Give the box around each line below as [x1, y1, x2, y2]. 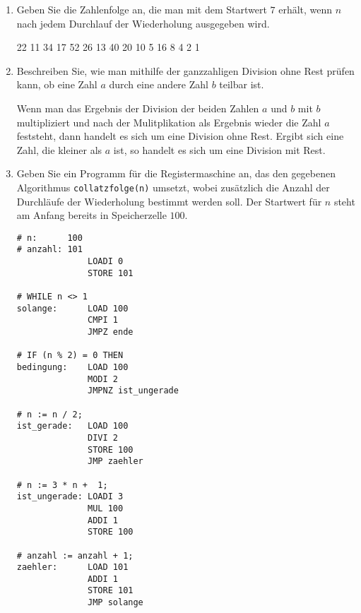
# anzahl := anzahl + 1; [16, 550, 134, 561]
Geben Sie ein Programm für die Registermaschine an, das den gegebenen [16, 166, 336, 181]
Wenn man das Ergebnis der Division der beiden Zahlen [16, 100, 259, 115]
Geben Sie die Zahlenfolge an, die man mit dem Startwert [16, 2, 267, 16]
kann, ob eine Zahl [16, 77, 97, 92]
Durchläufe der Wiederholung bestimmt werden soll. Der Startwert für [16, 194, 322, 208]
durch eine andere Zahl [109, 77, 208, 92]
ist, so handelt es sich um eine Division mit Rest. [113, 142, 326, 157]
